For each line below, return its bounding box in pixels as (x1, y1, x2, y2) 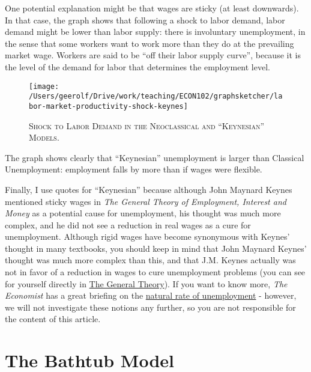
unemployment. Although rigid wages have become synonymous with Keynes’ (5, 230, 290, 243)
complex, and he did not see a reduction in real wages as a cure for (5, 218, 251, 231)
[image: (29, 82, 59, 91)
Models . (29, 131, 59, 144)
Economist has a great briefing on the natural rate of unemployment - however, (5, 289, 297, 302)
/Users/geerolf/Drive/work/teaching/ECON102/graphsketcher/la (29, 92, 283, 101)
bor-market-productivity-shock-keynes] (29, 102, 188, 111)
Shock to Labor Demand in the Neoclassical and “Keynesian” (29, 119, 265, 132)
